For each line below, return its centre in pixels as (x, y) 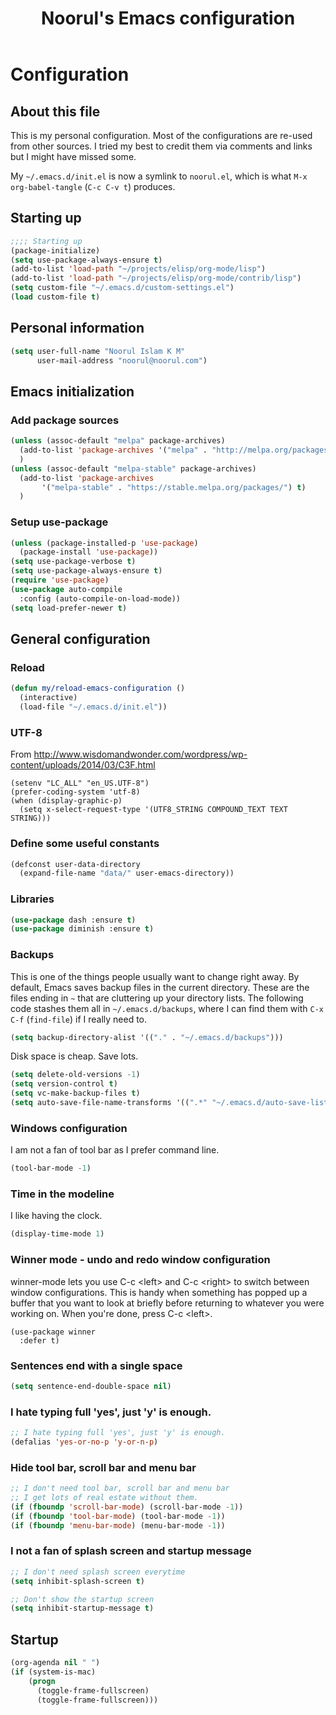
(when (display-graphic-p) (66, 801)
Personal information (77, 328)
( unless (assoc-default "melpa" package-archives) (118, 441)
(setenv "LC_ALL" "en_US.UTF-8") (80, 783)
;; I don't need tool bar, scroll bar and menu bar (120, 1488)
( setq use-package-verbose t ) (73, 562)
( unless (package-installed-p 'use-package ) (104, 543)
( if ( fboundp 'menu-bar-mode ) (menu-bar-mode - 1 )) (118, 1525)
